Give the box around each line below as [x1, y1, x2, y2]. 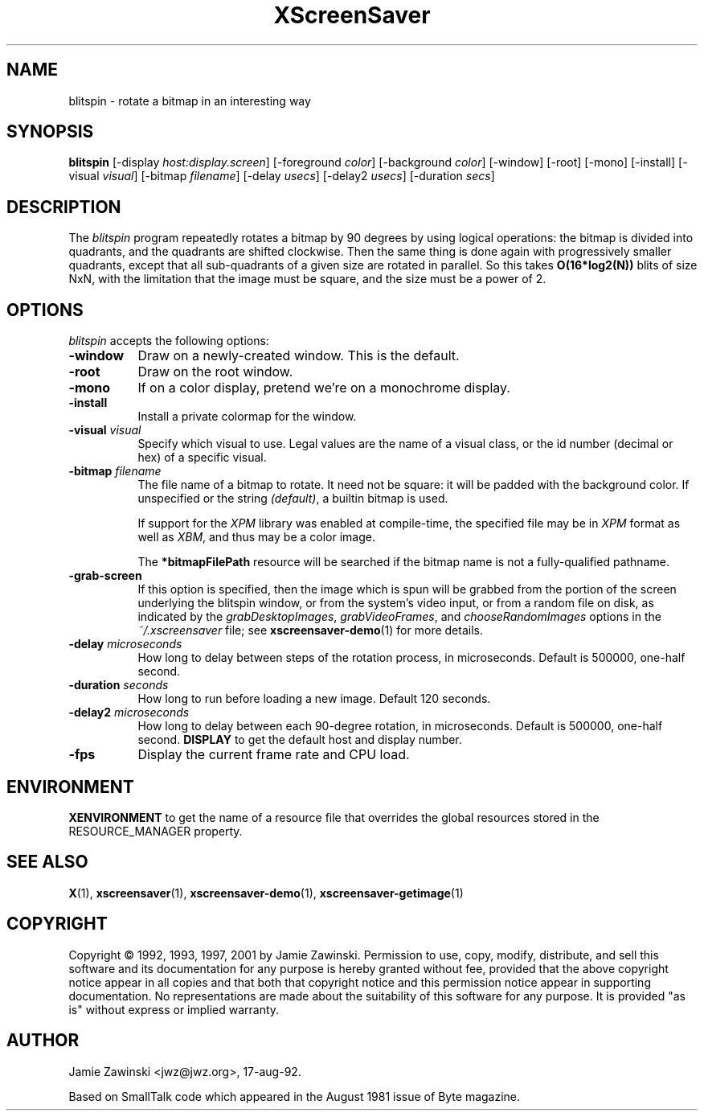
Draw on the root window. [137, 363, 293, 380]
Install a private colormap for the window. [137, 409, 357, 424]
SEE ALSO [6, 852, 88, 873]
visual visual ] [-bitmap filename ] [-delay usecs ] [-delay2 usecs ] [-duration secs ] [68, 169, 495, 183]
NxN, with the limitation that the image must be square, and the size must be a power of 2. [68, 272, 546, 286]
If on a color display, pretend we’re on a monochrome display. [137, 380, 510, 396]
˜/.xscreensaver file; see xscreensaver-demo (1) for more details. [137, 623, 483, 638]
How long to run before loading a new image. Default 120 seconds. [137, 692, 491, 706]
